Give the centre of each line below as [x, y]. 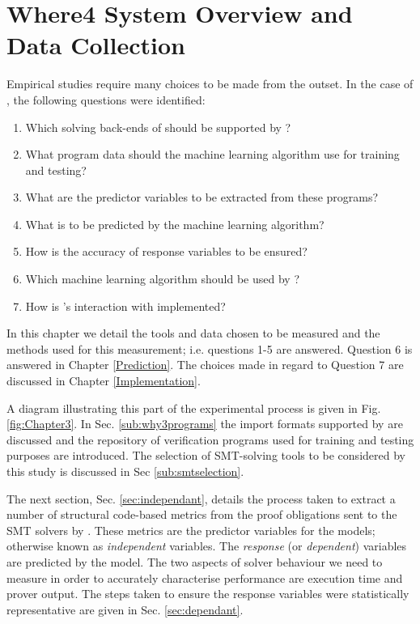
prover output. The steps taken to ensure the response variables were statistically [208, 594]
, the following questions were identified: [106, 99]
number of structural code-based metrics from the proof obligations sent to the [202, 514]
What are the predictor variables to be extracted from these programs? [202, 197]
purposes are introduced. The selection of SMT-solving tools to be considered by [206, 455]
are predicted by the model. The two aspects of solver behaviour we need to [195, 561]
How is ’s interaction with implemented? [125, 306]
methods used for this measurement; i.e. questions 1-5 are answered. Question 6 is [210, 348]
